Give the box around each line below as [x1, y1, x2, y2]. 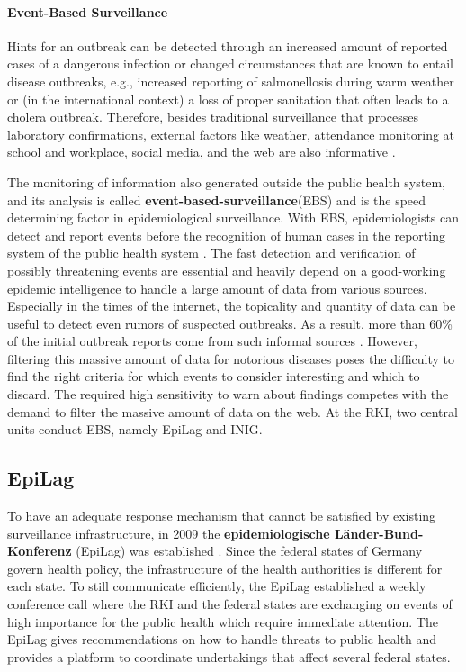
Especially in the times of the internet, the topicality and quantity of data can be [7, 296, 456, 315]
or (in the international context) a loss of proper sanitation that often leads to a [7, 89, 449, 108]
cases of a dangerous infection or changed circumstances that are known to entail [7, 54, 453, 73]
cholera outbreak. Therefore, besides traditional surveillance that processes [7, 107, 418, 126]
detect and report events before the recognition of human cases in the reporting [7, 225, 445, 244]
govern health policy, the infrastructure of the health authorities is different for [7, 558, 443, 577]
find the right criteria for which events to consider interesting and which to [7, 367, 420, 386]
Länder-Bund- [334, 523, 424, 542]
